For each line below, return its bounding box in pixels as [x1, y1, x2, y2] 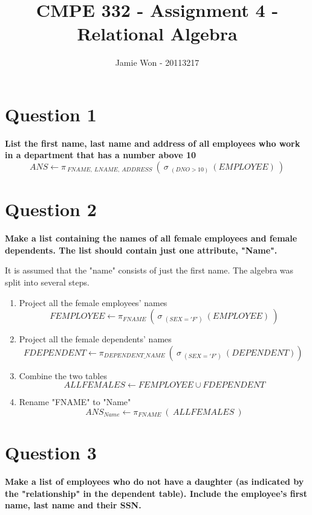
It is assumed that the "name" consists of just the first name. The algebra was [5, 264, 294, 277]
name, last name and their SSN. [5, 499, 141, 511]
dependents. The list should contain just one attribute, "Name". [5, 243, 278, 256]
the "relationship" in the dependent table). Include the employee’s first [5, 487, 307, 499]
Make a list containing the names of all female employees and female [5, 232, 297, 245]
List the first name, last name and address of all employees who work [5, 136, 301, 149]
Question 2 [5, 197, 97, 222]
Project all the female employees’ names [19, 296, 167, 309]
